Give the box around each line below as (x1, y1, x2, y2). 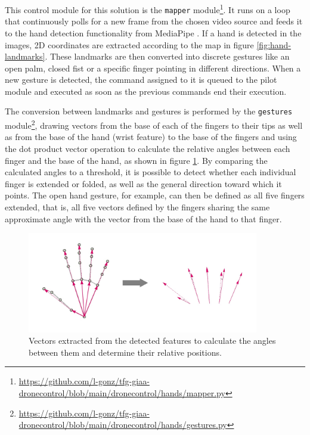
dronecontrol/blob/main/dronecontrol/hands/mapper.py (18, 387, 225, 399)
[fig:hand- (256, 38, 292, 51)
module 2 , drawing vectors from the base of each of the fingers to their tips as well (5, 117, 303, 131)
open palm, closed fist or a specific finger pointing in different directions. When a (5, 61, 301, 74)
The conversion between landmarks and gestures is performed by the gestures (5, 105, 293, 117)
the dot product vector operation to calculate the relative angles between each (5, 142, 290, 154)
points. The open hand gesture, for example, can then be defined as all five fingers (5, 189, 305, 201)
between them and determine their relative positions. (29, 346, 222, 358)
